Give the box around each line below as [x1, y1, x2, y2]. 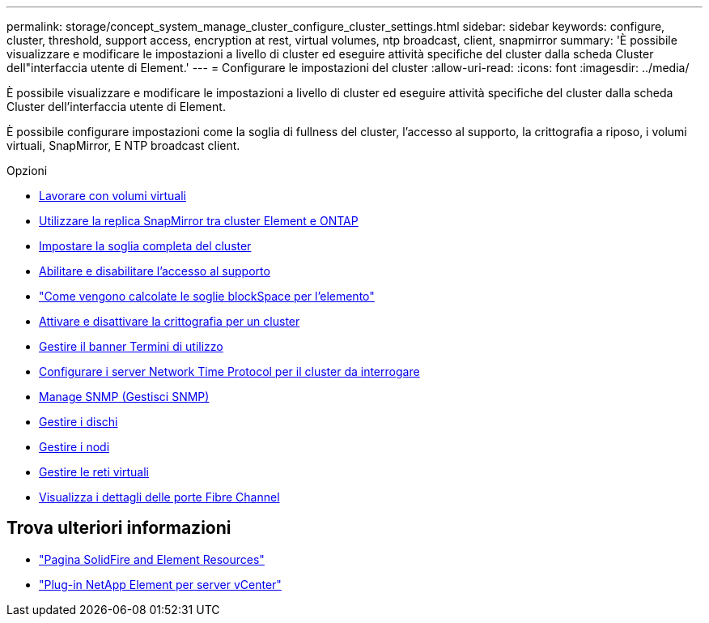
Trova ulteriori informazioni [6, 518, 231, 539]
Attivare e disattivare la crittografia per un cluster [39, 314, 300, 328]
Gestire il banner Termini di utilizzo [39, 339, 223, 353]
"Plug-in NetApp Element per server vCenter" [39, 577, 282, 591]
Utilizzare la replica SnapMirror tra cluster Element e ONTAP [39, 214, 359, 228]
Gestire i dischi [39, 415, 118, 429]
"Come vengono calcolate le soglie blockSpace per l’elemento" [39, 289, 375, 303]
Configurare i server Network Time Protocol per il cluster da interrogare [39, 365, 420, 378]
